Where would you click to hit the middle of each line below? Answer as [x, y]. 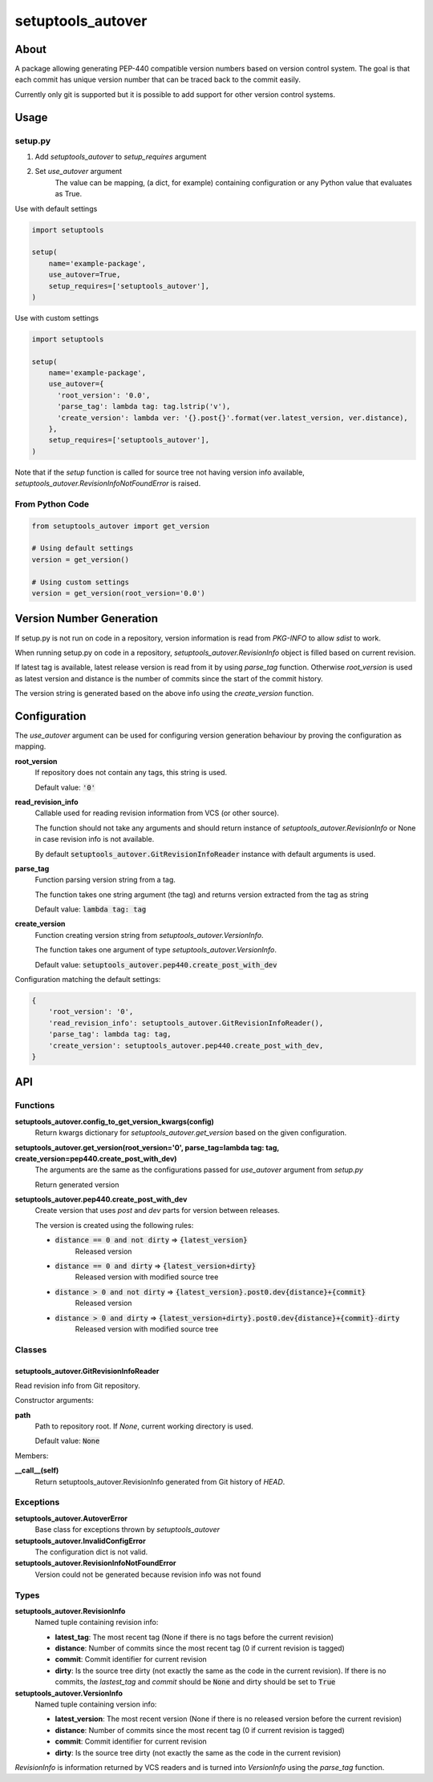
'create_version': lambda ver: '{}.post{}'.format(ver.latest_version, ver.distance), [233, 418]
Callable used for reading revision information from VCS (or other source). [157, 813]
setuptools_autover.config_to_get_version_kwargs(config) [114, 1121]
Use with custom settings [57, 317]
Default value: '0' [65, 787]
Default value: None [67, 1441]
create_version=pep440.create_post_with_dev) [96, 1158]
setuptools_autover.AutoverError [71, 1518]
